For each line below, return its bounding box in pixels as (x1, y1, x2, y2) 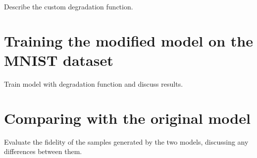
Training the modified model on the (4, 30, 253, 51)
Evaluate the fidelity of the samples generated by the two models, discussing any (4, 136, 249, 147)
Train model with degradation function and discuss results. (4, 78, 183, 89)
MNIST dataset (4, 50, 113, 70)
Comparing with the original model (4, 107, 251, 128)
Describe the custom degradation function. (4, 1, 133, 11)
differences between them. (4, 146, 82, 157)
